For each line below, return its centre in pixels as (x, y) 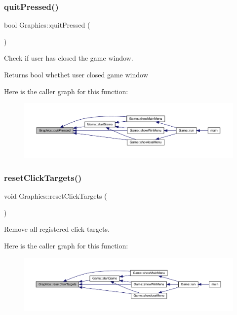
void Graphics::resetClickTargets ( (56, 196)
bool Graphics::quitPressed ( (47, 25)
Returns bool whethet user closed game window (76, 74)
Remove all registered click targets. (57, 229)
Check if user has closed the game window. (69, 58)
